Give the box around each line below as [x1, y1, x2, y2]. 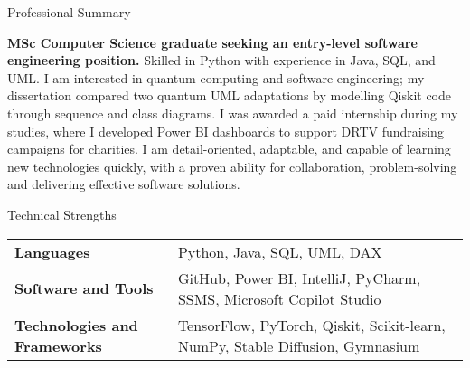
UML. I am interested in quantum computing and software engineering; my [7, 68, 425, 87]
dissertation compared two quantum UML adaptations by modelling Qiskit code [7, 86, 451, 105]
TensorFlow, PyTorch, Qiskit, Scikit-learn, [177, 314, 446, 335]
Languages [14, 241, 90, 262]
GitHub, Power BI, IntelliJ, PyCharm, [177, 267, 421, 288]
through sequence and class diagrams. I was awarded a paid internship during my [7, 103, 458, 122]
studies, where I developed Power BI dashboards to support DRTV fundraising [7, 121, 444, 140]
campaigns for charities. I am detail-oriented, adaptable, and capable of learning [7, 139, 451, 158]
